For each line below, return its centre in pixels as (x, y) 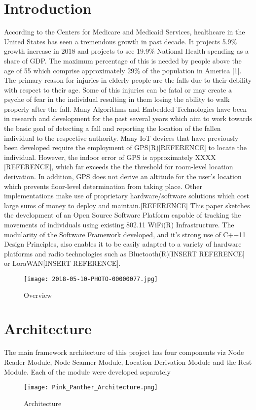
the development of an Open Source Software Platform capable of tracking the (123, 215)
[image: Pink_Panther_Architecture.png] (91, 388)
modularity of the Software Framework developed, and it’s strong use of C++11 (125, 234)
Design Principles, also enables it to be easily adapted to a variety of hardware (123, 244)
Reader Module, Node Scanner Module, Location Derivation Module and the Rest (128, 362)
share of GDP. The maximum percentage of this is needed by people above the (123, 60)
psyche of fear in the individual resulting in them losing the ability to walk (117, 99)
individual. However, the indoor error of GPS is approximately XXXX (110, 157)
